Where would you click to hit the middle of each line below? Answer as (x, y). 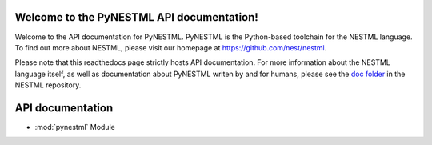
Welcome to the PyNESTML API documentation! (137, 17)
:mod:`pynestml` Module (75, 127)
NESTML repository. (48, 85)
